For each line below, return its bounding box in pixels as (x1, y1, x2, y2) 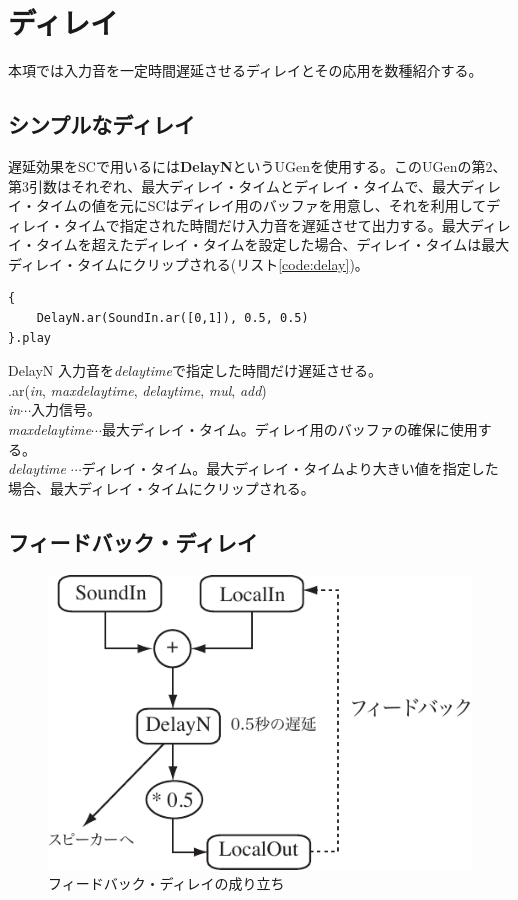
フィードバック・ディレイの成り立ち (48, 873, 285, 894)
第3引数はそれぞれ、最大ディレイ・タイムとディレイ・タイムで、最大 (8, 175, 461, 196)
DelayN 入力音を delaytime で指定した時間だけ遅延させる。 (8, 360, 382, 381)
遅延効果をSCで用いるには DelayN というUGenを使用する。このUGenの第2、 (8, 155, 507, 176)
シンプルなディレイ (8, 109, 195, 140)
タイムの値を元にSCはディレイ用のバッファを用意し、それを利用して (35, 195, 487, 216)
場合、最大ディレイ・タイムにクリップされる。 (8, 477, 315, 498)
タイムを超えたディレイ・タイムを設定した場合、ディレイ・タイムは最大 (35, 234, 510, 255)
